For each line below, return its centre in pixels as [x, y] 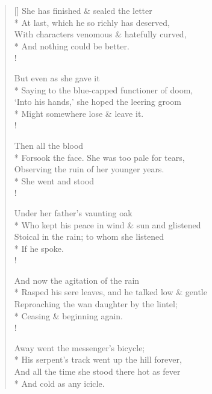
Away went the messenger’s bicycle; [79, 347]
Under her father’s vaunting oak [73, 212]
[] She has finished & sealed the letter [83, 10]
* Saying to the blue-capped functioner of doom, [104, 89]
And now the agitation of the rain [77, 280]
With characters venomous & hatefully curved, [100, 34]
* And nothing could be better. [72, 45]
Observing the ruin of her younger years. [89, 169]
